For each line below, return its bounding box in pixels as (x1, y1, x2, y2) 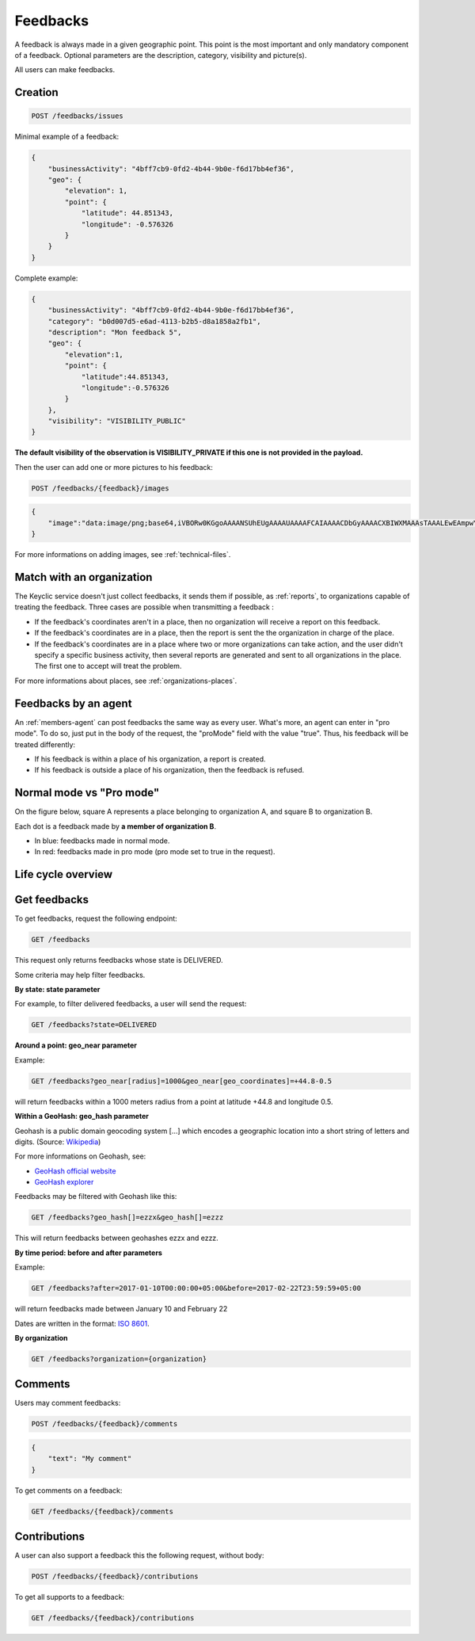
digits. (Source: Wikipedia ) (14, 1137, 101, 1147)
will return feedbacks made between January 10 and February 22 (14, 1304, 228, 1314)
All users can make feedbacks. (14, 65, 115, 74)
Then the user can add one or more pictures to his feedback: (14, 462, 214, 471)
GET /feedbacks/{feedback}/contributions (31, 1613, 195, 1623)
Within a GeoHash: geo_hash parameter (14, 1112, 150, 1121)
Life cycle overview (14, 868, 113, 881)
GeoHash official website (34, 1166, 116, 1176)
